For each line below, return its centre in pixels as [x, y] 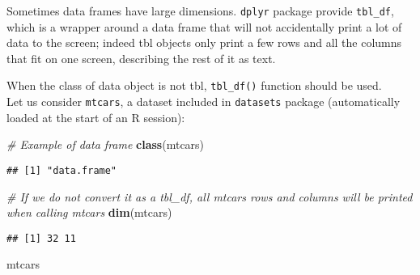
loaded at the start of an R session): [96, 117]
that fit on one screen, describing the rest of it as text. [141, 58]
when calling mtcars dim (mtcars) [89, 212]
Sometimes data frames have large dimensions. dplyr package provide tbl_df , [200, 11]
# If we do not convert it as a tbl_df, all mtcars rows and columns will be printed [210, 196]
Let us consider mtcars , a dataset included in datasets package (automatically [204, 102]
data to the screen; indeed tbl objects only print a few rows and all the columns [204, 42]
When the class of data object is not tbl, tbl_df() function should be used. [194, 85]
